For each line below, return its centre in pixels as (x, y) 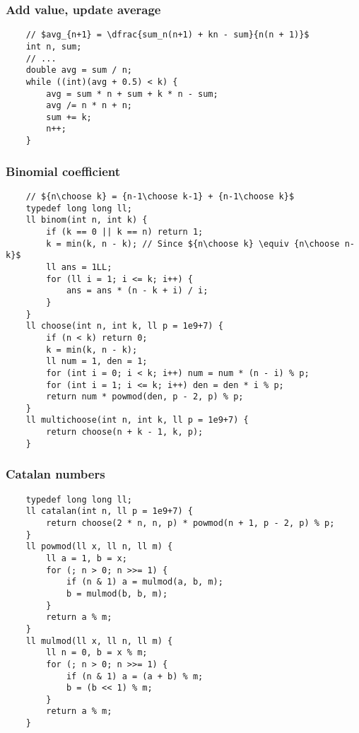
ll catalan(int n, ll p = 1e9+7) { (109, 511)
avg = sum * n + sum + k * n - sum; (132, 94)
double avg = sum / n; (79, 70)
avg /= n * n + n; (89, 106)
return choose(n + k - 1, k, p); (125, 432)
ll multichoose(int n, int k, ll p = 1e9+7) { (137, 420)
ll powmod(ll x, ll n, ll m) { (99, 547)
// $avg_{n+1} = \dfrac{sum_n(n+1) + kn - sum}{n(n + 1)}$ (167, 35)
